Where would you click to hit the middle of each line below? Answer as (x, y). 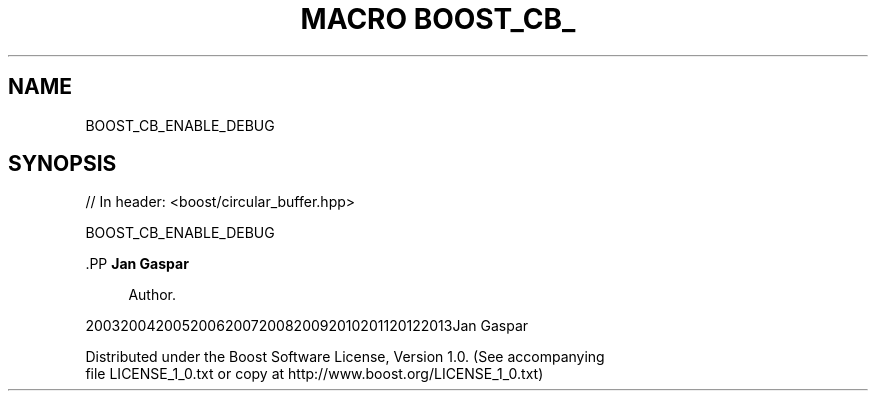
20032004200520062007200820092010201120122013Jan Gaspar (307, 326)
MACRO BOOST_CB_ (438, 19)
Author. (152, 295)
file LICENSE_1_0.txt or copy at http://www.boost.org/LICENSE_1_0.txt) (314, 374)
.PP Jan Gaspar (137, 264)
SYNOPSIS (62, 164)
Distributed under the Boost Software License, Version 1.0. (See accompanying (345, 357)
